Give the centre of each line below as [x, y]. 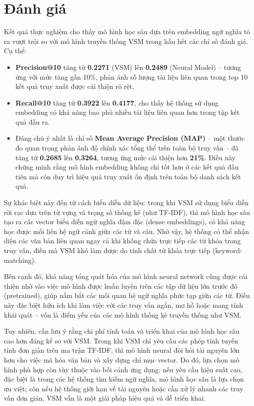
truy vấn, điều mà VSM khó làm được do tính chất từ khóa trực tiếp [107, 250]
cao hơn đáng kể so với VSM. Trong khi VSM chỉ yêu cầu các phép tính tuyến [121, 340]
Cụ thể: [15, 51]
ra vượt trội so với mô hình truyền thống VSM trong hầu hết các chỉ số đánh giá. [126, 41]
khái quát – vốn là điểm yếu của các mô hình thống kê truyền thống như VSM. [123, 314]
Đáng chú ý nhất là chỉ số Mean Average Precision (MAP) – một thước [130, 138]
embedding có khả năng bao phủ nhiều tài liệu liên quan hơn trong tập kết [127, 112]
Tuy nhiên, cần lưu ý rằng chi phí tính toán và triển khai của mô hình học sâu [122, 331]
